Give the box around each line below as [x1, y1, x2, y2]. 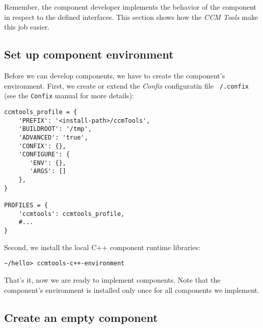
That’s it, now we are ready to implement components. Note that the [4, 274, 221, 285]
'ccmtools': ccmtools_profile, [18, 210, 125, 217]
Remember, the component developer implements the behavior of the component [4, 2, 257, 12]
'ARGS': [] [30, 168, 66, 175]
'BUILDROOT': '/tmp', [18, 125, 92, 133]
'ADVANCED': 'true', [18, 133, 88, 141]
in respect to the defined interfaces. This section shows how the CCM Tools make [4, 11, 258, 22]
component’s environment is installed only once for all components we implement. [4, 284, 259, 295]
